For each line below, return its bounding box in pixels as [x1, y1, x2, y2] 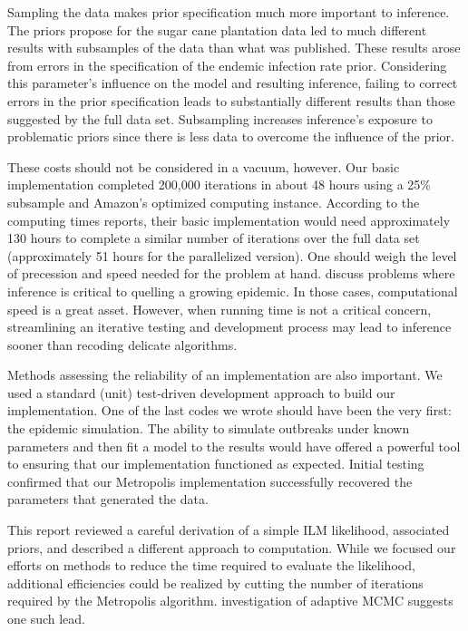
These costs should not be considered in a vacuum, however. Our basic [7, 157, 400, 176]
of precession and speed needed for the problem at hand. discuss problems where [7, 264, 455, 283]
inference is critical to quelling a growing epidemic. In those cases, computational [7, 281, 458, 300]
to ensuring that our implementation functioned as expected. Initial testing [7, 454, 424, 473]
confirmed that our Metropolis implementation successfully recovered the [7, 471, 413, 490]
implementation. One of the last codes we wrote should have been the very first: [7, 401, 452, 420]
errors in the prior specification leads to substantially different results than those [7, 91, 455, 110]
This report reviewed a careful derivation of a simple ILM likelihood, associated [7, 520, 450, 539]
